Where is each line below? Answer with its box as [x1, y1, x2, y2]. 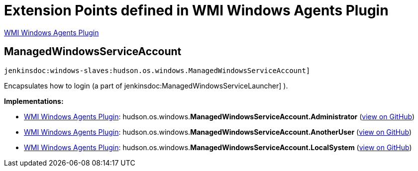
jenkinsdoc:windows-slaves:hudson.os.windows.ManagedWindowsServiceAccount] [4, 66, 311, 75]
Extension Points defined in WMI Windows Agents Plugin [4, 2, 389, 19]
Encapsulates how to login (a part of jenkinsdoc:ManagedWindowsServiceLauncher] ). [4, 81, 288, 90]
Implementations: [4, 96, 64, 105]
